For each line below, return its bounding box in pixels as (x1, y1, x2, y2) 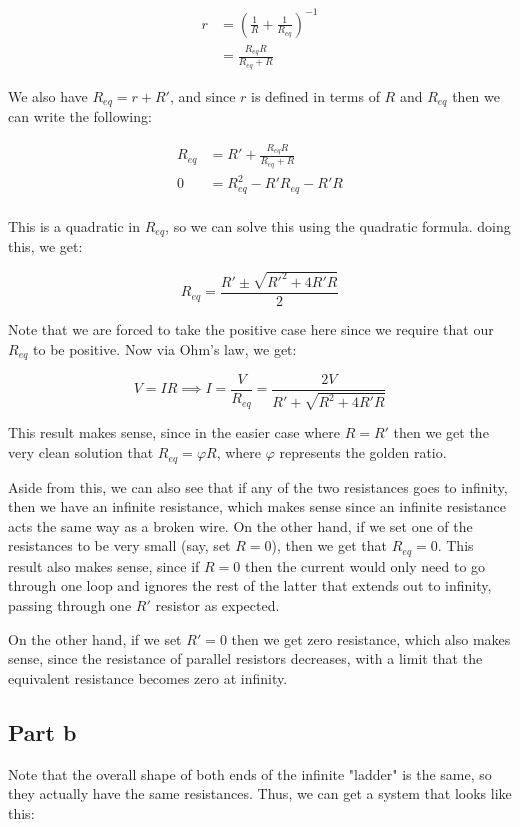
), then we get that (271, 535, 388, 556)
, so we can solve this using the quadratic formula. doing (165, 215, 511, 236)
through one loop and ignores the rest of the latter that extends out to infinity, (8, 575, 492, 596)
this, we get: (8, 236, 83, 257)
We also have (8, 85, 88, 106)
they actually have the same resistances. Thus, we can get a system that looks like (8, 783, 512, 804)
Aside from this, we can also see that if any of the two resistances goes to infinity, (8, 476, 508, 497)
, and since (169, 85, 236, 106)
